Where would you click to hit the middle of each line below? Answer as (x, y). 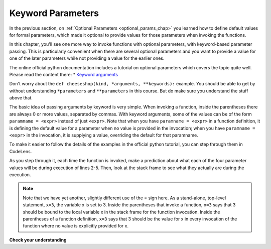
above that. (21, 98)
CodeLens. (21, 151)
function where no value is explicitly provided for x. (76, 226)
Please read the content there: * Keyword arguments (63, 74)
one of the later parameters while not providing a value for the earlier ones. (87, 58)
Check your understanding (38, 240)
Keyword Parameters (54, 13)
